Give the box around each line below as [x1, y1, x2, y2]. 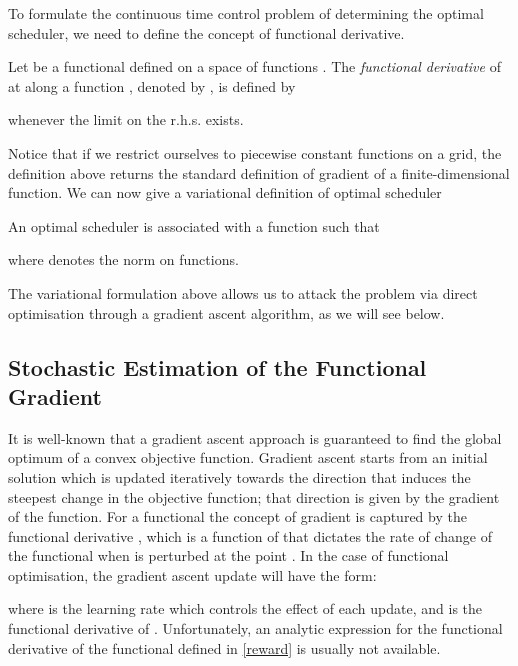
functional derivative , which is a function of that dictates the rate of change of [8, 525, 493, 546]
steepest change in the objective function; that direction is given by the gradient [8, 486, 500, 507]
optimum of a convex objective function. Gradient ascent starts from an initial [8, 447, 488, 468]
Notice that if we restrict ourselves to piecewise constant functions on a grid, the [8, 142, 502, 163]
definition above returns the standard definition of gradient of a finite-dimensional [8, 162, 510, 183]
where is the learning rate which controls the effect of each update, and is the [8, 598, 483, 619]
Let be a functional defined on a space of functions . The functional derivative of [8, 56, 501, 77]
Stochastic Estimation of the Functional [8, 351, 427, 382]
